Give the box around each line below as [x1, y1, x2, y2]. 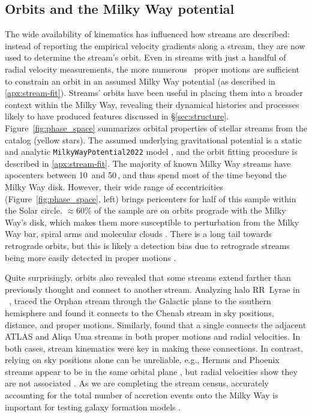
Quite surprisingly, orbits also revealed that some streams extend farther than [5, 271, 291, 284]
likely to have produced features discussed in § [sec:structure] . [5, 110, 229, 122]
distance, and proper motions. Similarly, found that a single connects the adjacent [5, 318, 307, 331]
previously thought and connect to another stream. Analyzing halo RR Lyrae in [5, 283, 300, 295]
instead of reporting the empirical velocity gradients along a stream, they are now [5, 39, 305, 52]
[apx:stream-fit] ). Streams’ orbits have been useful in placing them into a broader [5, 86, 303, 99]
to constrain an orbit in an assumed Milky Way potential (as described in [5, 74, 275, 87]
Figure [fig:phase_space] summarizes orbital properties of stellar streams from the [5, 121, 307, 134]
